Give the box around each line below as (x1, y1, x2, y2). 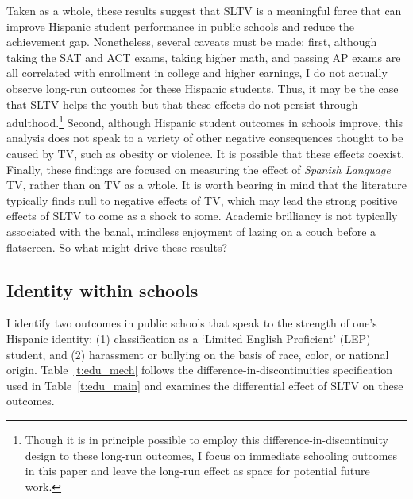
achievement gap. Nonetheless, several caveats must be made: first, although (6, 33, 377, 50)
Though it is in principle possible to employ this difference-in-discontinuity (25, 431, 388, 447)
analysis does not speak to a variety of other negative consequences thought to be (6, 130, 403, 146)
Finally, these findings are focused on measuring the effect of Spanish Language (6, 161, 391, 177)
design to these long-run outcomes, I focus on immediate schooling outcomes (25, 447, 398, 463)
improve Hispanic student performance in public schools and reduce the (6, 17, 354, 34)
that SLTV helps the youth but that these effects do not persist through (6, 95, 358, 112)
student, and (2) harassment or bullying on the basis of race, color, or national (6, 346, 389, 362)
